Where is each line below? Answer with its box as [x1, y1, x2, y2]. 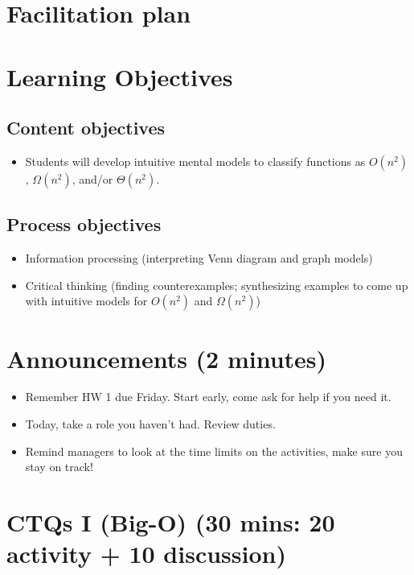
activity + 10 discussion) [6, 537, 286, 570]
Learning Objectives [6, 60, 233, 93]
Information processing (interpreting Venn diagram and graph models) [25, 250, 373, 267]
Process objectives [6, 212, 162, 237]
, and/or [72, 170, 113, 187]
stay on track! [25, 458, 93, 475]
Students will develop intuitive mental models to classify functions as [25, 152, 366, 169]
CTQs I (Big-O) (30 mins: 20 [6, 506, 335, 539]
